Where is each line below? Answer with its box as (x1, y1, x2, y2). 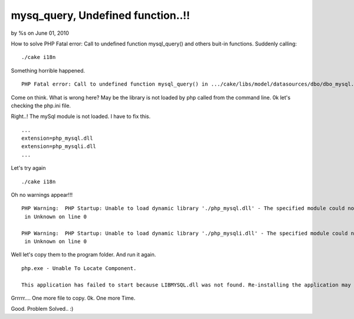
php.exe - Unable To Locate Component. (21, 265, 137, 271)
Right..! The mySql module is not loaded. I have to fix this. (11, 113, 150, 120)
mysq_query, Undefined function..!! (11, 9, 190, 22)
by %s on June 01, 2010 (11, 29, 69, 37)
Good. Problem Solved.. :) (11, 305, 74, 313)
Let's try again (11, 165, 47, 172)
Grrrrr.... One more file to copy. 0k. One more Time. (11, 294, 136, 301)
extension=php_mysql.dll (21, 135, 93, 142)
